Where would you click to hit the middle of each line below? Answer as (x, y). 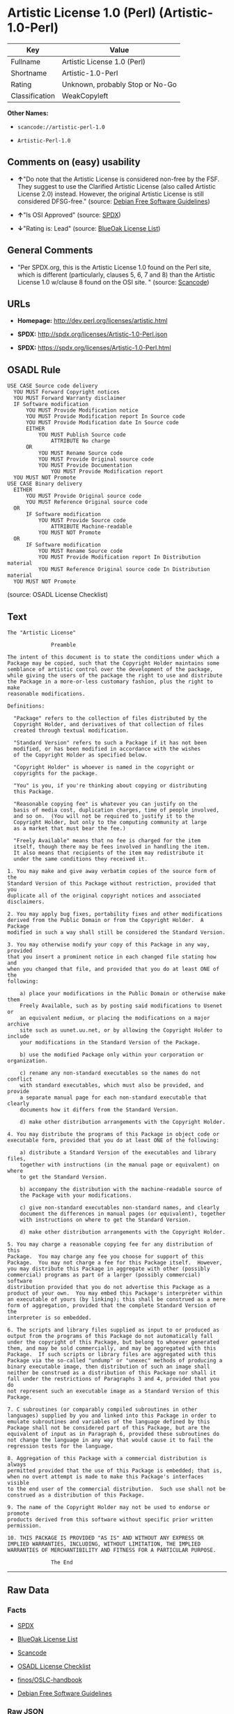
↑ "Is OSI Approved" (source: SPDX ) (69, 215)
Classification (33, 96)
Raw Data (29, 1591)
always (17, 1464)
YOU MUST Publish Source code (82, 435)
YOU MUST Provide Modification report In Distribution (119, 557)
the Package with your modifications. (76, 1195)
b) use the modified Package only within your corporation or (112, 1055)
